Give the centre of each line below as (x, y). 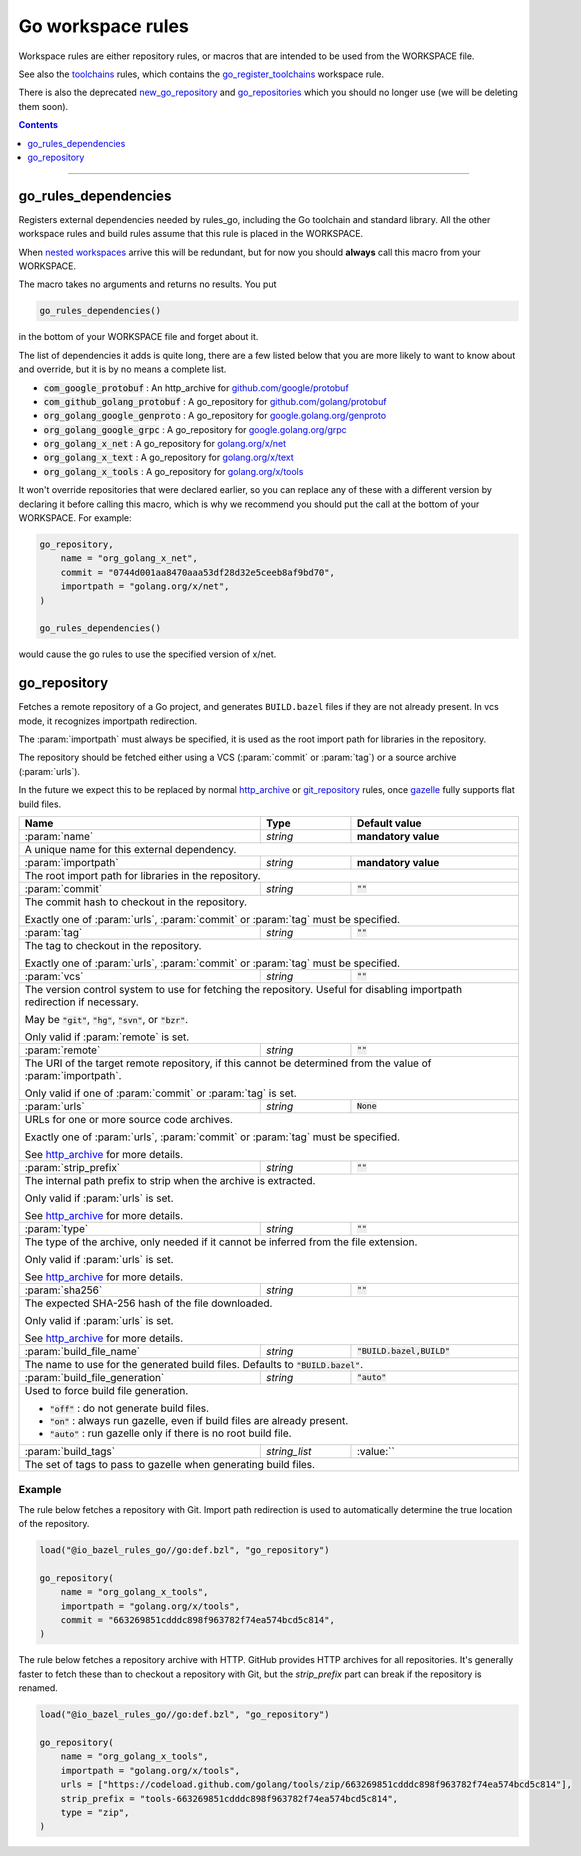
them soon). (43, 106)
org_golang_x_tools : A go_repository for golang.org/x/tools (173, 471)
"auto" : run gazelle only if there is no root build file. (170, 1433)
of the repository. (54, 1524)
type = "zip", (95, 1812)
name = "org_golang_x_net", (129, 558)
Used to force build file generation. (106, 1390)
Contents (38, 125)
